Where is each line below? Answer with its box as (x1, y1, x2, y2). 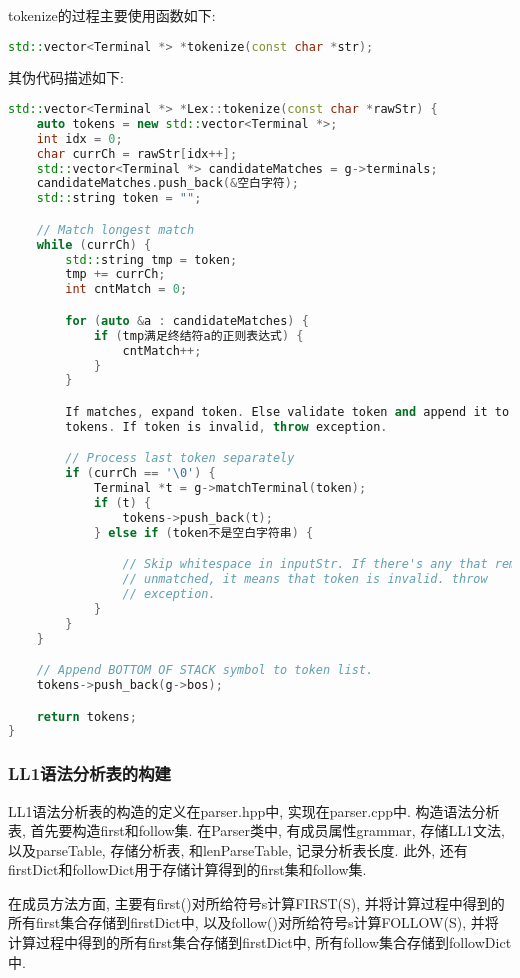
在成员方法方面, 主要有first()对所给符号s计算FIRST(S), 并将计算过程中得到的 (8, 892, 505, 913)
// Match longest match (36, 222, 195, 237)
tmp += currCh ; (65, 267, 166, 282)
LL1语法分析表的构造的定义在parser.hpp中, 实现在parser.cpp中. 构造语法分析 (8, 800, 500, 821)
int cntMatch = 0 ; (65, 282, 188, 297)
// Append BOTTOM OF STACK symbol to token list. (36, 663, 374, 678)
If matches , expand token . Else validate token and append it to (65, 404, 510, 419)
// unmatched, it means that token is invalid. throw (122, 572, 488, 587)
